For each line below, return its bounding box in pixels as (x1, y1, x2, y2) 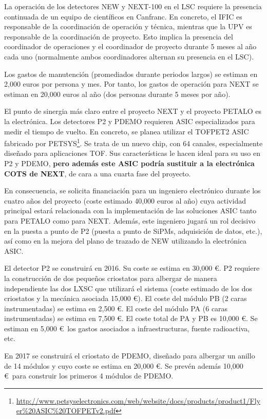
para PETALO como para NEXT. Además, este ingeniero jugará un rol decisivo (4, 215, 256, 226)
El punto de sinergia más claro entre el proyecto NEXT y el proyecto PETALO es (4, 106, 262, 116)
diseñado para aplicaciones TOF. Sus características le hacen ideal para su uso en (4, 148, 261, 158)
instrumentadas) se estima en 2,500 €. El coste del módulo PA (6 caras (4, 303, 228, 313)
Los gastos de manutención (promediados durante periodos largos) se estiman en (4, 68, 258, 79)
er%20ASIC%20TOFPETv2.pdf (16, 405, 116, 416)
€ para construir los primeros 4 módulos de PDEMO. (4, 370, 174, 381)
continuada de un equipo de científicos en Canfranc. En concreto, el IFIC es (4, 11, 242, 22)
